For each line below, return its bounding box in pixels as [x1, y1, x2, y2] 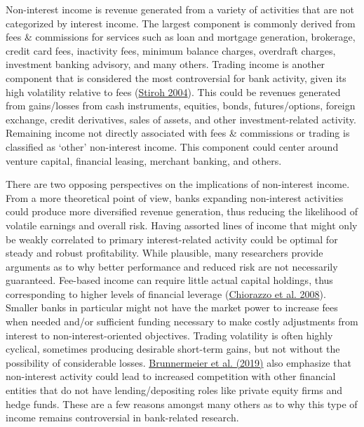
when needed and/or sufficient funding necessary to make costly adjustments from [6, 314, 358, 329]
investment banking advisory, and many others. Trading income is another [6, 57, 325, 72]
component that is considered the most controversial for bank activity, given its [6, 70, 346, 85]
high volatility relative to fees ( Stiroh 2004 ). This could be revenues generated [6, 84, 341, 99]
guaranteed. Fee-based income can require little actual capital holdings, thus [6, 273, 333, 287]
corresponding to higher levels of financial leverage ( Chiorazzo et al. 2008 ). [6, 286, 326, 301]
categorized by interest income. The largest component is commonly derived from [6, 15, 356, 30]
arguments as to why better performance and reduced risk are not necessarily [6, 259, 338, 273]
